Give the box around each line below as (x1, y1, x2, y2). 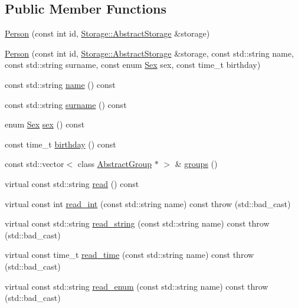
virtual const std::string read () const (5, 177, 139, 189)
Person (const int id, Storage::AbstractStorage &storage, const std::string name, (5, 47, 294, 59)
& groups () (175, 158, 218, 170)
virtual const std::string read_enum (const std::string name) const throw (5, 280, 268, 292)
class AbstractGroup (77, 158, 152, 170)
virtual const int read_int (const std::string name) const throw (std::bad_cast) (5, 197, 291, 209)
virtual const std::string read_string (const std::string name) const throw (5, 217, 270, 230)
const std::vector (5, 158, 64, 170)
